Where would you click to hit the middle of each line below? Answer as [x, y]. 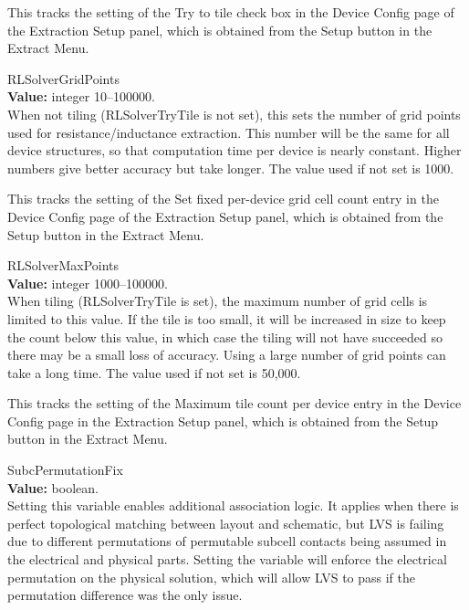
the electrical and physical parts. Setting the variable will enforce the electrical [227, 559]
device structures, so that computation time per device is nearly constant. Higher [234, 150]
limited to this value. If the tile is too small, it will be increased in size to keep [227, 318]
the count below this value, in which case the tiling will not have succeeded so [225, 337]
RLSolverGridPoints [63, 78]
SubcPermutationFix [65, 470]
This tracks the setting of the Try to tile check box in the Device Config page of [231, 12]
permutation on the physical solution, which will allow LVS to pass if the [212, 577]
